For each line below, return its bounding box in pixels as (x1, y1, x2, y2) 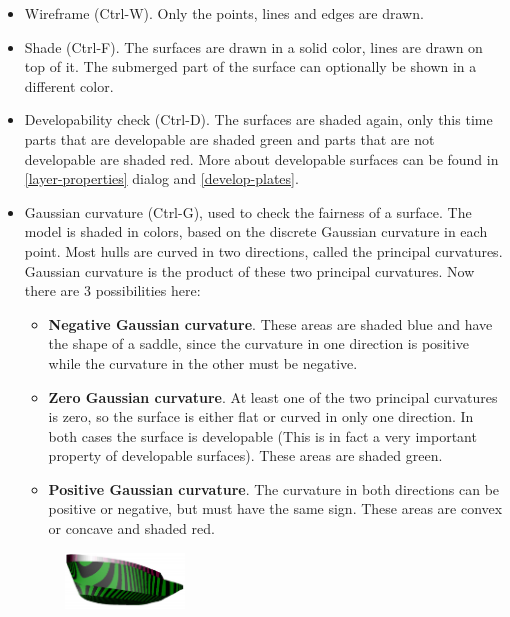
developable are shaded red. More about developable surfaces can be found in (24, 148, 499, 169)
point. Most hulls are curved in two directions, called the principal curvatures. (24, 240, 503, 261)
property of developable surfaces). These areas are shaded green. (48, 445, 443, 466)
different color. (24, 75, 114, 96)
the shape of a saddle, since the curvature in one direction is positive (48, 333, 470, 354)
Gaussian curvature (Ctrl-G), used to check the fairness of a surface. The (24, 201, 472, 222)
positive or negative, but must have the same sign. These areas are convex (48, 498, 503, 519)
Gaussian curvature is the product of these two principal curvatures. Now (24, 260, 475, 281)
